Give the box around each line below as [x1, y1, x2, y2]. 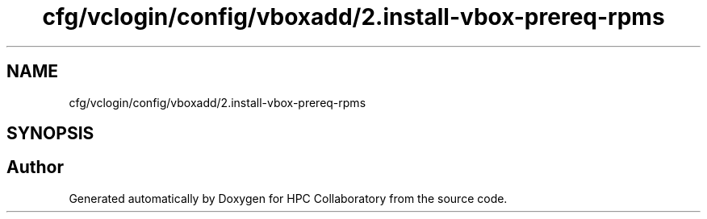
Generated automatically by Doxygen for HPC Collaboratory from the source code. [69, 191, 508, 205]
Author [6, 157, 64, 178]
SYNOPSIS [6, 123, 94, 144]
